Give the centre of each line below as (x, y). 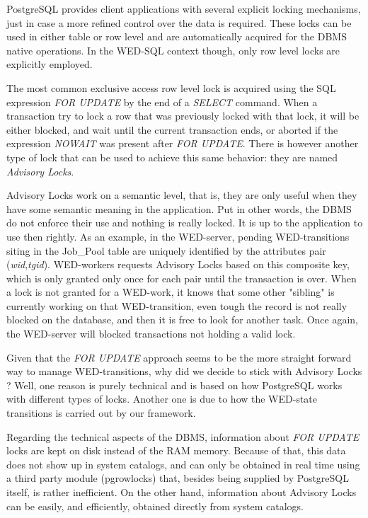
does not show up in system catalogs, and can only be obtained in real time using (183, 464)
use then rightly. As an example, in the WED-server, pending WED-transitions (178, 236)
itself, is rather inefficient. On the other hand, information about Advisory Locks (182, 492)
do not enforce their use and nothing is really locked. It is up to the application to (185, 223)
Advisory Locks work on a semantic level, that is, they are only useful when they (182, 195)
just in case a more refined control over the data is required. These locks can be (179, 22)
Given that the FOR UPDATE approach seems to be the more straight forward (179, 357)
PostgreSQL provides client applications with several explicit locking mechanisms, (184, 8)
